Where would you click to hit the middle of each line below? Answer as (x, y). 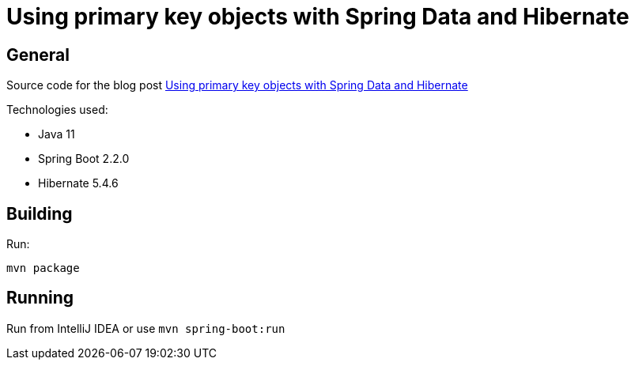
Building (40, 213)
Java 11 (57, 134)
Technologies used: (57, 110)
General (38, 55)
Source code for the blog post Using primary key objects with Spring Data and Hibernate (237, 85)
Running (40, 298)
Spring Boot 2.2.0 (84, 159)
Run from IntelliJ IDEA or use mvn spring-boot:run (146, 328)
